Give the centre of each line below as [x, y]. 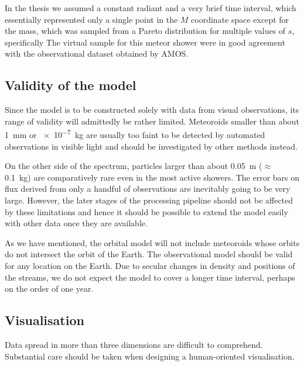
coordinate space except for [240, 19]
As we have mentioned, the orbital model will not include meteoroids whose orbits [152, 242]
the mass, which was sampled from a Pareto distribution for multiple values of [145, 31]
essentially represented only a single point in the [91, 19]
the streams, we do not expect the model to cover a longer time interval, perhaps [150, 277]
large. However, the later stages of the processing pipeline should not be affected [149, 200]
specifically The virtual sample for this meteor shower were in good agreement [145, 42]
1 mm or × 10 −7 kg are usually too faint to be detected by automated [135, 134]
